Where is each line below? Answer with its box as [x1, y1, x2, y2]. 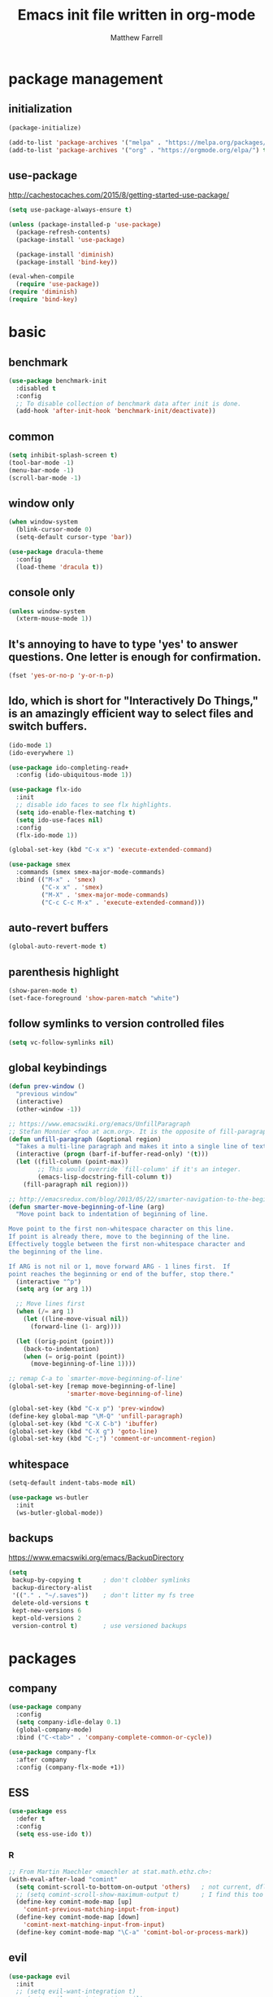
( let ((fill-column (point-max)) [15, 1158, 129, 1166]
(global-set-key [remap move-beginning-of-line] [8, 1382, 176, 1390]
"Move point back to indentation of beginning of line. [15, 1210, 209, 1218]
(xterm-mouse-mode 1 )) [15, 615, 93, 623]
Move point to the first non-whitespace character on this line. [8, 1225, 234, 1233]
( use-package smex [8, 861, 71, 869]
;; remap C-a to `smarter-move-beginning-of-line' [8, 1375, 184, 1383]
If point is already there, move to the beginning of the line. [8, 1232, 231, 1241]
